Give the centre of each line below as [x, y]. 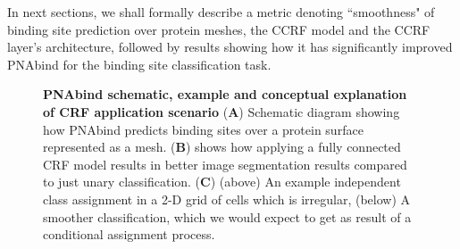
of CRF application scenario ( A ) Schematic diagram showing [222, 111]
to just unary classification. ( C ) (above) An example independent [222, 182]
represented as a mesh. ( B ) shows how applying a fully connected [222, 147]
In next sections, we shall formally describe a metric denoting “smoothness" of [221, 12]
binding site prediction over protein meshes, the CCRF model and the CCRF [219, 29]
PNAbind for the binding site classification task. [139, 64]
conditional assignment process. [129, 234]
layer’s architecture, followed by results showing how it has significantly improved [230, 47]
